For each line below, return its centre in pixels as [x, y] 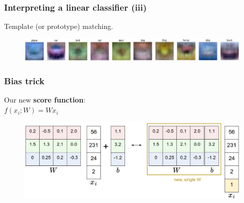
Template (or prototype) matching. [59, 26]
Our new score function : [45, 100]
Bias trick [24, 81]
